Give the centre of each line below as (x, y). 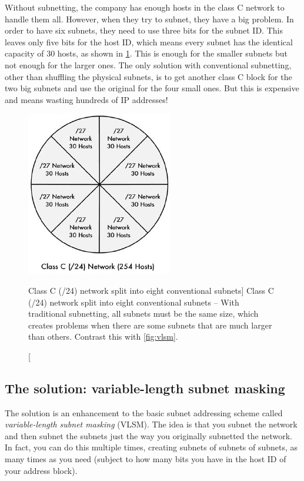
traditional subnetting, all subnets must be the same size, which (143, 314)
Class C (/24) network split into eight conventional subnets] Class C (151, 290)
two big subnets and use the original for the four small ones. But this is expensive (152, 88)
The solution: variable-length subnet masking (145, 388)
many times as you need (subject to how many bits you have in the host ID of (146, 459)
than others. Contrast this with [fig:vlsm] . (103, 336)
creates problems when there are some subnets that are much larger (150, 325)
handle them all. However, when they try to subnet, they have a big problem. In (149, 19)
